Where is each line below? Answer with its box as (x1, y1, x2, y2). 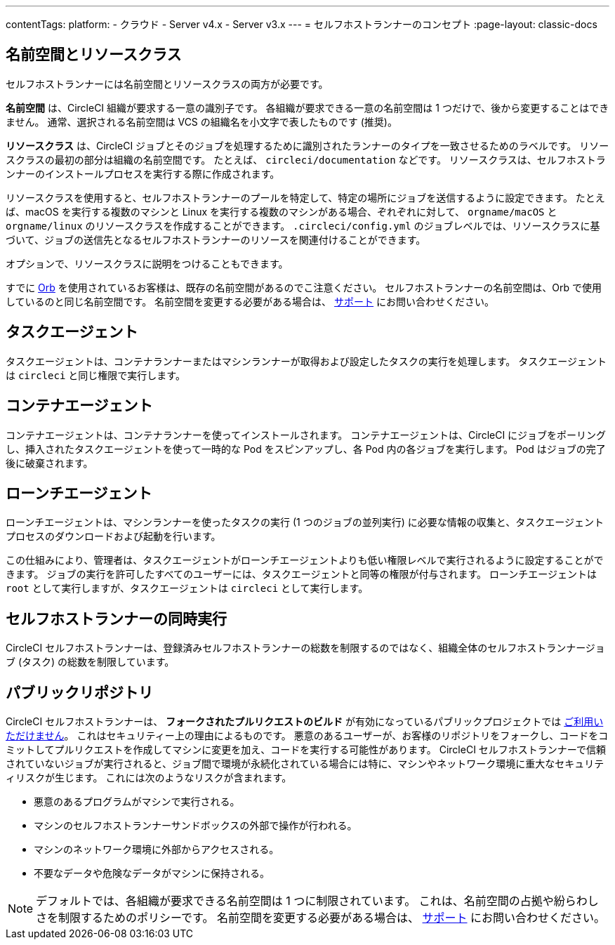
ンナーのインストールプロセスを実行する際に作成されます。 (6, 167, 280, 180)
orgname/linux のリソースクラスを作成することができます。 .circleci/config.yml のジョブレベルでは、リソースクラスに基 (6, 219, 600, 232)
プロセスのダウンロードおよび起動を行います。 (6, 530, 221, 543)
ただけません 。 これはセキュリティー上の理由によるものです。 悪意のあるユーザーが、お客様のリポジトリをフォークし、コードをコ (6, 729, 609, 742)
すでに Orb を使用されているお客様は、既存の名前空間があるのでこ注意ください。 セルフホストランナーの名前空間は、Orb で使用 (6, 281, 602, 293)
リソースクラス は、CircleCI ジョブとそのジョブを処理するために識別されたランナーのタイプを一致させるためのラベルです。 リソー (6, 139, 609, 152)
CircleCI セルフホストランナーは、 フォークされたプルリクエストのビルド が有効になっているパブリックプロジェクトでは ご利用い (6, 715, 604, 728)
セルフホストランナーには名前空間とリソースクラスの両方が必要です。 (6, 77, 329, 90)
